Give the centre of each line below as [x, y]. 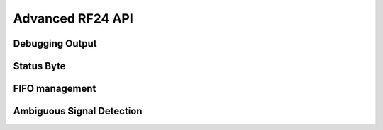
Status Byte [40, 66]
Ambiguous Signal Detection [78, 111]
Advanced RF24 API [73, 18]
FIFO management [55, 89]
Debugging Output [55, 43]
